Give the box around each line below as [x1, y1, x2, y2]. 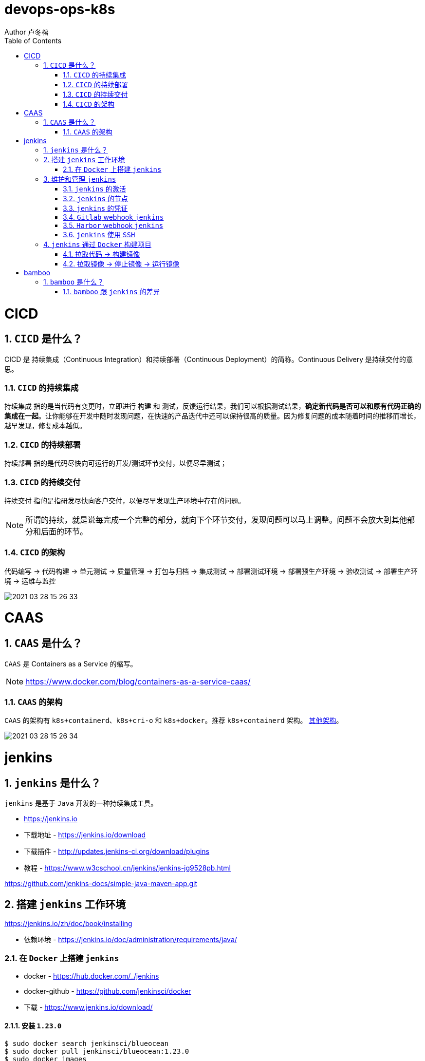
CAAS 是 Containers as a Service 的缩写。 [4, 659, 137, 668]
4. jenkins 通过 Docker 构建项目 [43, 240, 151, 248]
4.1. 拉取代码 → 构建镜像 [63, 249, 140, 258]
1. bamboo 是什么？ [43, 277, 104, 286]
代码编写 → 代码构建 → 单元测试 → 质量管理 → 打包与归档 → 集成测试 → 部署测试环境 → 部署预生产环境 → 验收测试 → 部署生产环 [4, 567, 418, 575]
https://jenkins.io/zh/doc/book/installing [4, 919, 132, 928]
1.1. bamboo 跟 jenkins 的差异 [63, 287, 160, 296]
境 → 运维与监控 [4, 576, 56, 585]
